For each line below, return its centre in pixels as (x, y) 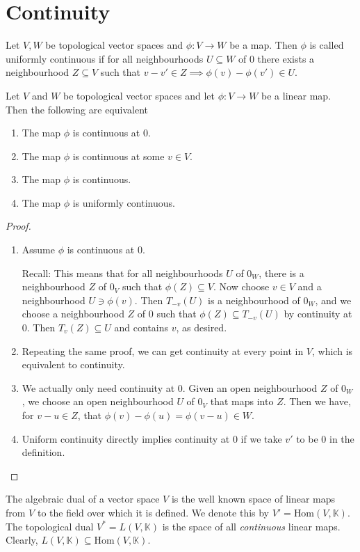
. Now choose (242, 286)
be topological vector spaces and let (139, 95)
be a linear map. (296, 95)
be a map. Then (263, 45)
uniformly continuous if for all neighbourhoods (105, 58)
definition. (43, 452)
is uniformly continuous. (124, 202)
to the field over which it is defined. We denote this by (153, 512)
